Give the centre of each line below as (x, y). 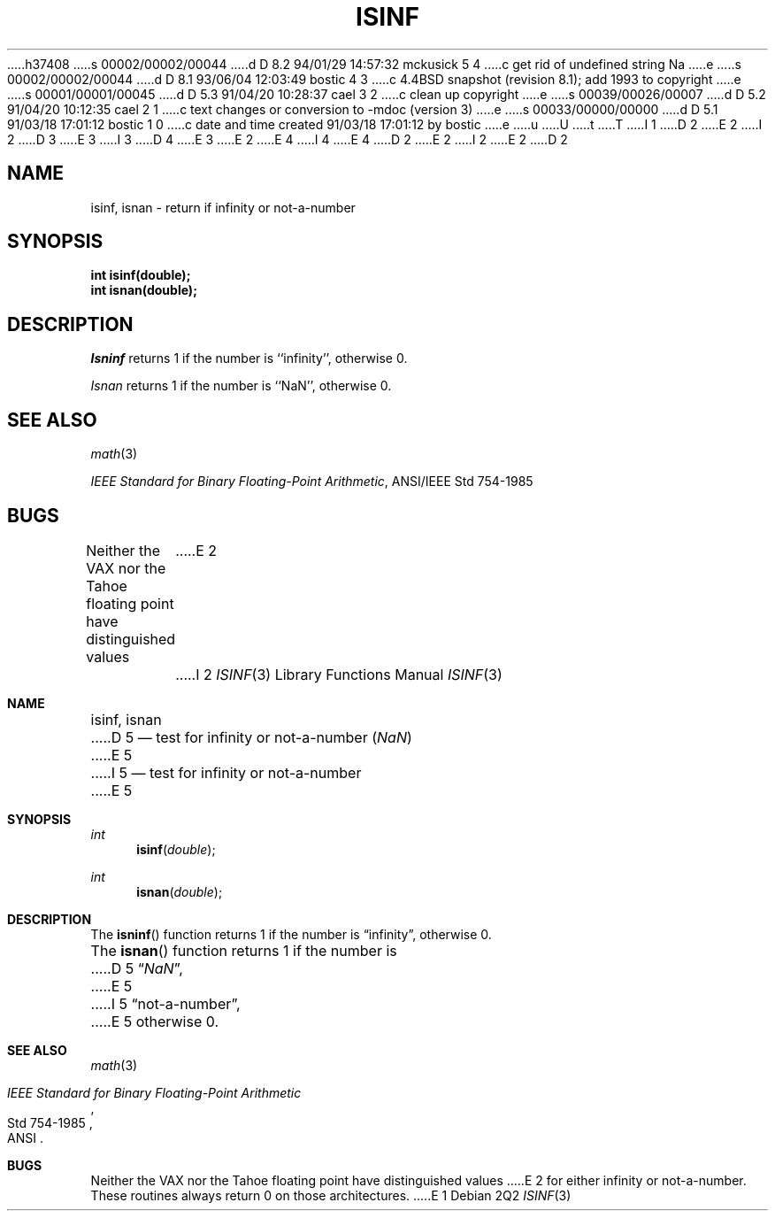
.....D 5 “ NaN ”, (137, 968)
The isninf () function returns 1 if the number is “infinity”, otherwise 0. (291, 934)
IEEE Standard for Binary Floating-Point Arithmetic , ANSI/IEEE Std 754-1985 (312, 482)
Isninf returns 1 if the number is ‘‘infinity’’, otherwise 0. (249, 358)
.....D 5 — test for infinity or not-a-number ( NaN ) (251, 737)
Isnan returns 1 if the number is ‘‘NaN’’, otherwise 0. (241, 386)
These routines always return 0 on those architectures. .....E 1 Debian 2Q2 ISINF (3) (331, 1195)
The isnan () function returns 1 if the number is (244, 950)
